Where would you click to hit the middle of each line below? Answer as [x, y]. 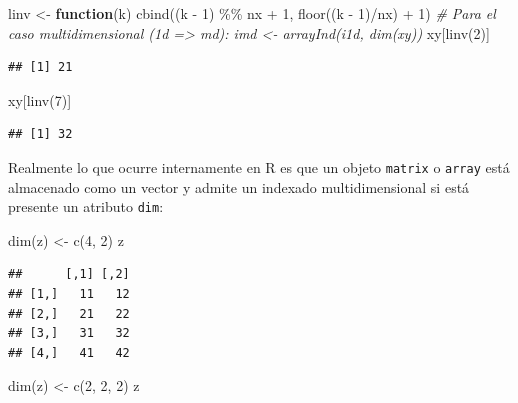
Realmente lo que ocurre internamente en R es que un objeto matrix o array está [259, 166]
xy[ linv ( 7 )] [40, 99]
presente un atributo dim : [86, 206]
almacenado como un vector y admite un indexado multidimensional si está [239, 186]
